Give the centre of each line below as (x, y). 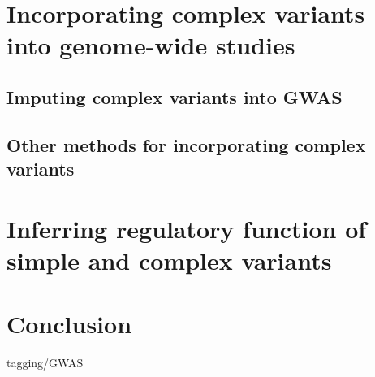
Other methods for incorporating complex (186, 144)
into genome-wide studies (151, 45)
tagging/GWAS (45, 363)
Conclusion (69, 324)
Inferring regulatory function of (187, 228)
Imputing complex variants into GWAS (175, 96)
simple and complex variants (169, 260)
